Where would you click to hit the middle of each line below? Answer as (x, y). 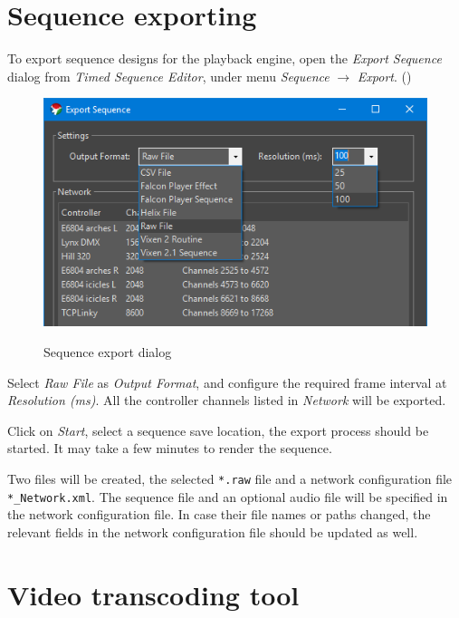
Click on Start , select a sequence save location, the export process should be (218, 430)
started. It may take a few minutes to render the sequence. (170, 448)
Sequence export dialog (108, 352)
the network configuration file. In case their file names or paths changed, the (219, 514)
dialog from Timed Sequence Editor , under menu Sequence (168, 76)
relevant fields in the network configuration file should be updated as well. (213, 531)
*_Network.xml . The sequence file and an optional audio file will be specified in (228, 496)
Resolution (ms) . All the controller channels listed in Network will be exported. (227, 400)
